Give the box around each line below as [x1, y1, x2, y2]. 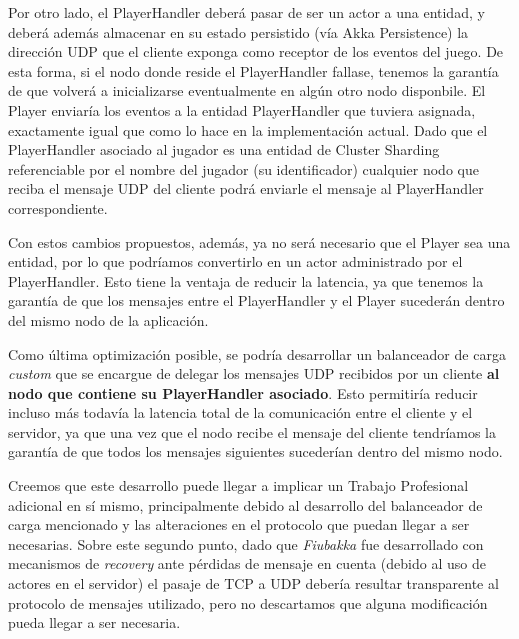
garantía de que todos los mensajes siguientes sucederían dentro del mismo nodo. [8, 441, 503, 462]
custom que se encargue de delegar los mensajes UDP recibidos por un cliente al [8, 363, 500, 384]
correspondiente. [8, 197, 108, 218]
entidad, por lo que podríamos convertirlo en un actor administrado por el [8, 251, 463, 272]
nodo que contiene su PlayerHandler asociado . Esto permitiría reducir [8, 382, 478, 403]
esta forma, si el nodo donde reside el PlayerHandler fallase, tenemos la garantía [8, 60, 499, 81]
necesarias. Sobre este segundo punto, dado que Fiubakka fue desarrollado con [8, 533, 484, 554]
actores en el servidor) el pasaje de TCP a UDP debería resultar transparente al [8, 573, 499, 594]
